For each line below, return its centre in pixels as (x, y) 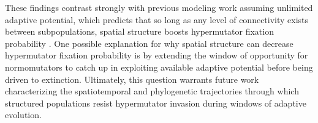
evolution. (23, 115)
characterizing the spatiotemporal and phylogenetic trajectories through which (152, 91)
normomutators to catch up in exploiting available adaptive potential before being (159, 67)
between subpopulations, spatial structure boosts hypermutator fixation (139, 31)
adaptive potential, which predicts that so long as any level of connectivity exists (157, 19)
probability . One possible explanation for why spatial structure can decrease (149, 43)
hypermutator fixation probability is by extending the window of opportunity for (157, 55)
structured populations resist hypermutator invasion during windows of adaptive (156, 103)
